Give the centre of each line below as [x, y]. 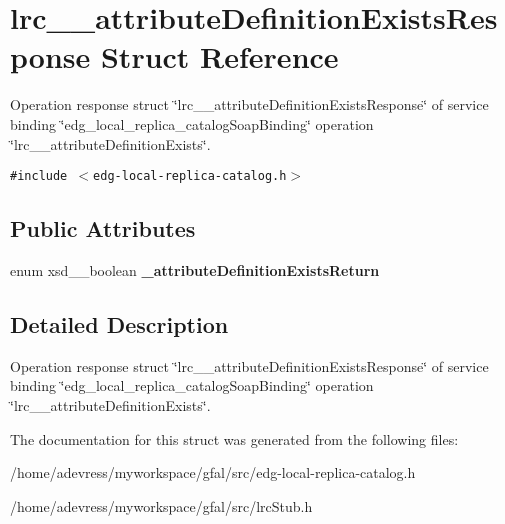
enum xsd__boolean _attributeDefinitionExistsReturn [195, 269]
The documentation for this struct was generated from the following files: [234, 438]
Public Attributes [103, 228]
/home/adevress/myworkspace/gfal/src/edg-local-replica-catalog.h [213, 472]
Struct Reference [219, 56]
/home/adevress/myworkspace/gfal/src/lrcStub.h [161, 505]
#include [39, 176]
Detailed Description [119, 323]
